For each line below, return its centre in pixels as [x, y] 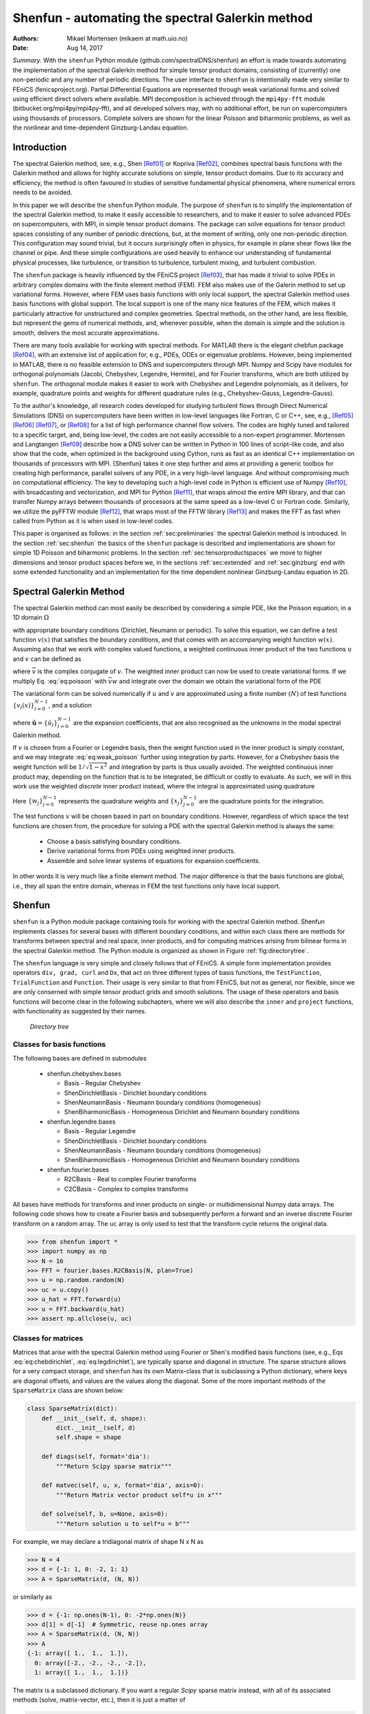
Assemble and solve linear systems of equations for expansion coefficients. [153, 860]
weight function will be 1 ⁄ [49, 767]
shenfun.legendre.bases [81, 1122]
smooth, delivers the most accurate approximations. [86, 333]
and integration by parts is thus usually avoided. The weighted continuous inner [221, 767]
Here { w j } [28, 802]
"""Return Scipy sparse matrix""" [114, 1466]
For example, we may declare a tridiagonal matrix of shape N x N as [108, 1541]
